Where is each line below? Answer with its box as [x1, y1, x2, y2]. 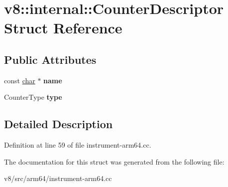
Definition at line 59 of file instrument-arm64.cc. [4, 140, 151, 150]
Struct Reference [4, 17, 122, 38]
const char [4, 75, 35, 85]
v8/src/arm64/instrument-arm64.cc [4, 173, 112, 184]
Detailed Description [4, 116, 113, 132]
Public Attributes [4, 51, 97, 67]
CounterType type [4, 92, 62, 102]
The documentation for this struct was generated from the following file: [4, 156, 225, 167]
